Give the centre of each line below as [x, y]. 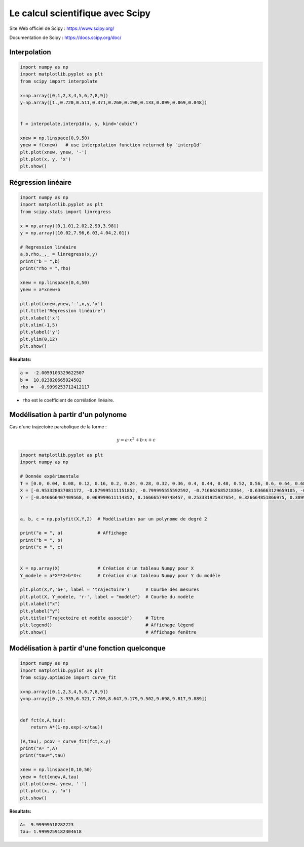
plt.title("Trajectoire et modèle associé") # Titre [92, 618]
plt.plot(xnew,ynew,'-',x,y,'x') [62, 304]
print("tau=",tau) [43, 755]
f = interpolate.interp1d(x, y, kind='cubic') [79, 124]
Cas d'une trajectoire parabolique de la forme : [58, 427]
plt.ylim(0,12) [39, 339]
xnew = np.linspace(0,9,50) [55, 138]
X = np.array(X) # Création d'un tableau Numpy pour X [107, 569]
